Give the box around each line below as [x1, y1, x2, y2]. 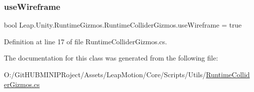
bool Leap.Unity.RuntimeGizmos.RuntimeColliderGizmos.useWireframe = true [4, 20, 242, 30]
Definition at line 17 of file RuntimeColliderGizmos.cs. [4, 36, 167, 46]
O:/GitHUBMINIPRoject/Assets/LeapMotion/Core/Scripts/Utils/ [4, 69, 206, 79]
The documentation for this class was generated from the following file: [4, 53, 218, 63]
